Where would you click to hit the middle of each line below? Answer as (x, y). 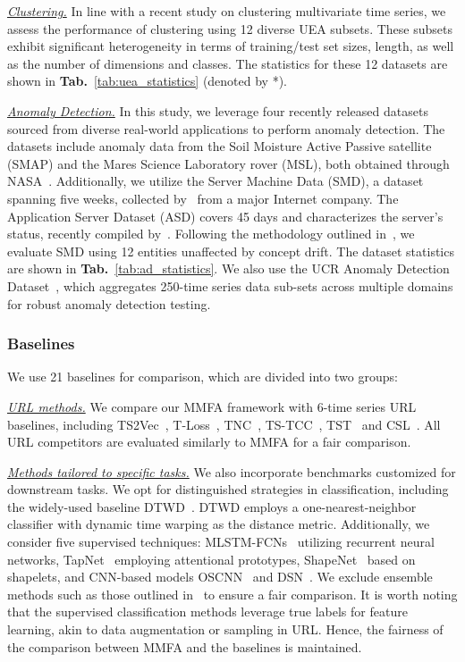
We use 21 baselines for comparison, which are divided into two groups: (203, 377)
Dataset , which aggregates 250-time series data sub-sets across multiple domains (230, 285)
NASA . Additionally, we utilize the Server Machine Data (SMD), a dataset (216, 181)
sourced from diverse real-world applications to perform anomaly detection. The (226, 128)
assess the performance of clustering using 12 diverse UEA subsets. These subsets (230, 28)
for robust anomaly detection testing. (109, 303)
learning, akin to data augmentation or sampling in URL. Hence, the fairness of (225, 629)
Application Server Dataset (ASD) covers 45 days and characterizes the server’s (225, 216)
